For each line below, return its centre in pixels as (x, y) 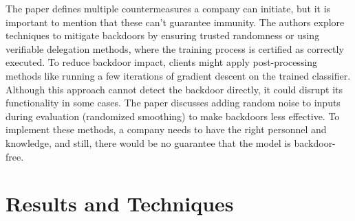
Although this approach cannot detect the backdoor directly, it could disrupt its (174, 89)
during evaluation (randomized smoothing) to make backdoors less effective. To (173, 116)
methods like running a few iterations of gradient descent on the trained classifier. (178, 75)
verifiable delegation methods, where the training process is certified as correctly (175, 48)
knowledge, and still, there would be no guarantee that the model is (148, 142)
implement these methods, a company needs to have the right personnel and (166, 129)
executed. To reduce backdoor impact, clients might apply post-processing (162, 62)
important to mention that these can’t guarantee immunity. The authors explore (175, 22)
